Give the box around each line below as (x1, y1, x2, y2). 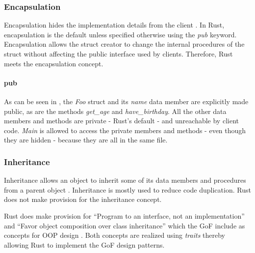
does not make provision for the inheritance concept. (4, 194, 162, 204)
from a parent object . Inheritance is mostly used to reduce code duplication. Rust (4, 184, 251, 195)
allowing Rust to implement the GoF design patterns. (4, 239, 165, 250)
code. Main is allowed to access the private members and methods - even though (4, 125, 246, 135)
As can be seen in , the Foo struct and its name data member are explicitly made (4, 96, 249, 106)
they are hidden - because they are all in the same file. (4, 135, 168, 145)
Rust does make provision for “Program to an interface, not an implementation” (4, 210, 245, 221)
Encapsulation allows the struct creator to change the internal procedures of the (4, 39, 245, 49)
